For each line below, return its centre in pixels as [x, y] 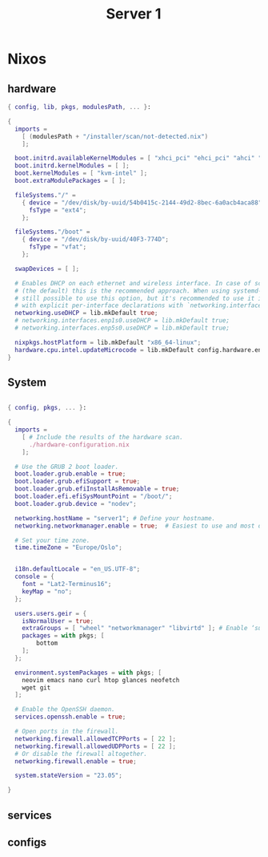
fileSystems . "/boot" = [52, 232]
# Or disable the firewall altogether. [81, 754]
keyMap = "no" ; [47, 591]
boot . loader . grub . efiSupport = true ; [78, 482]
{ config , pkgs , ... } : [47, 408]
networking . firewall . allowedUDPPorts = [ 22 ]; [96, 746]
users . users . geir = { [51, 613]
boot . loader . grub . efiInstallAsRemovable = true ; [97, 489]
